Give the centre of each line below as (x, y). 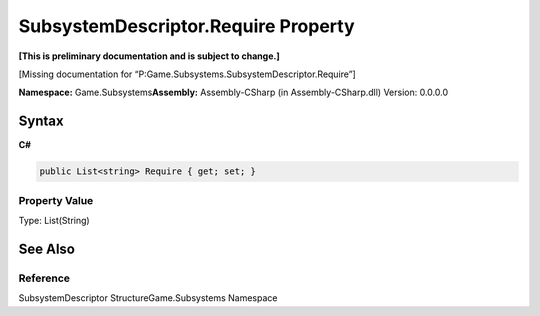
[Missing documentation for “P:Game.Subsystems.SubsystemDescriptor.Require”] (187, 74)
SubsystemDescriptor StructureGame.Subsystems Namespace (148, 298)
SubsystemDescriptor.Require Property (186, 26)
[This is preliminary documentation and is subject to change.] (149, 56)
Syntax (41, 121)
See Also (46, 248)
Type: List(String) (54, 220)
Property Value (56, 200)
